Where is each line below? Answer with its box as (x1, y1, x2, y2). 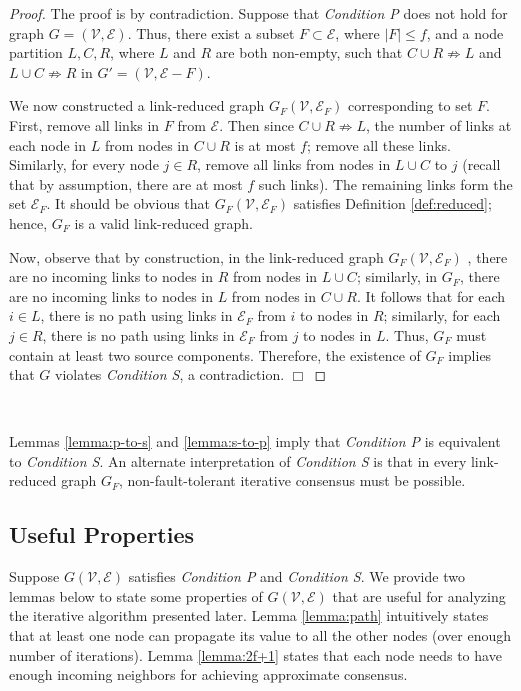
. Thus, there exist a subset (127, 22, 295, 43)
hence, (9, 212, 48, 233)
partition (9, 42, 63, 63)
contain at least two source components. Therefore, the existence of (9, 344, 421, 365)
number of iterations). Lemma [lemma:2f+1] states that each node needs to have (9, 644, 502, 665)
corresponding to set (348, 95, 473, 116)
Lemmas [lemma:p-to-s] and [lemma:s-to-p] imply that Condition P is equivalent (9, 431, 501, 452)
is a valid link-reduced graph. (74, 212, 253, 233)
